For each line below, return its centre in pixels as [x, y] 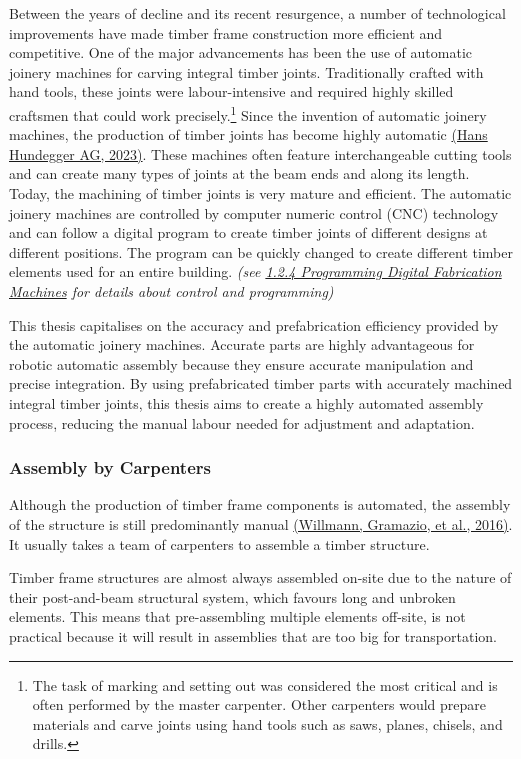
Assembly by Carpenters [110, 467]
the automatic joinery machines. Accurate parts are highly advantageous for [242, 344]
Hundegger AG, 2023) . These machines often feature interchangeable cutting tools [260, 153]
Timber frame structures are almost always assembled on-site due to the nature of [260, 577]
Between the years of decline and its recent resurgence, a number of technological [257, 13]
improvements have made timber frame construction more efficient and [226, 32]
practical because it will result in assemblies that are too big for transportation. [253, 635]
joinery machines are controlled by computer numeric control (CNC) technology [254, 212]
